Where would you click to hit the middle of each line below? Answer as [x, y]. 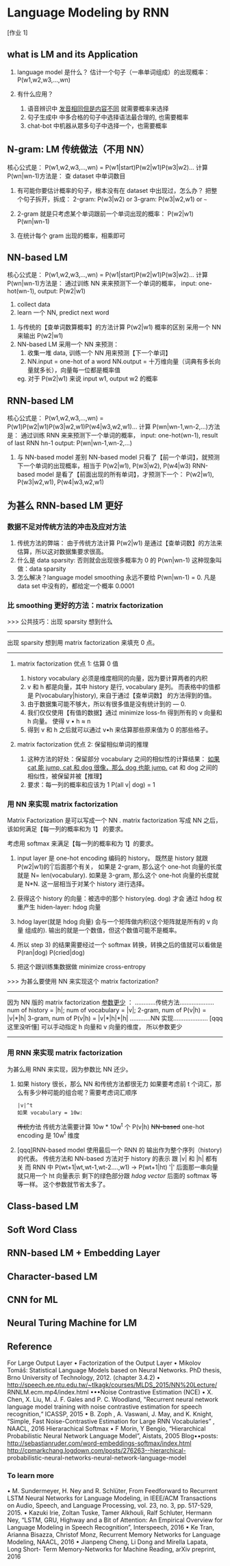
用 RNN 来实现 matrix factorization [65, 1053]
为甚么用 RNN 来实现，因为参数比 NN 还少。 [69, 1069]
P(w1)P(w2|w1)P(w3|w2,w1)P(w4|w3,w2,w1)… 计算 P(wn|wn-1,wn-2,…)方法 [114, 427]
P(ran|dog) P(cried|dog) [51, 953]
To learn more [31, 1476]
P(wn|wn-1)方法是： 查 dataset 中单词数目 [66, 176]
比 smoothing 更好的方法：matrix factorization [85, 605]
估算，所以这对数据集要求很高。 [62, 552]
